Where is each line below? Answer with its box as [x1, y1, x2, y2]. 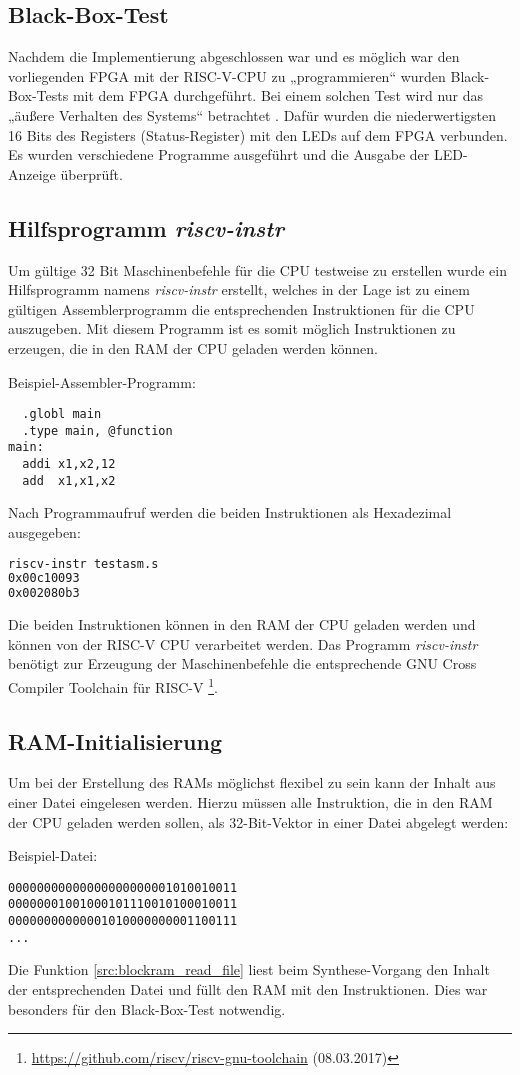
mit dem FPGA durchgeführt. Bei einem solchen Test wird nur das [72, 85, 484, 106]
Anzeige [8, 163, 56, 184]
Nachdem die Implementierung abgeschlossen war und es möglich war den [8, 46, 460, 67]
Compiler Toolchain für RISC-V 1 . [8, 674, 218, 697]
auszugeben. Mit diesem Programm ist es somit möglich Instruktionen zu [8, 318, 456, 339]
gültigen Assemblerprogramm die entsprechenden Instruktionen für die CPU [8, 298, 475, 319]
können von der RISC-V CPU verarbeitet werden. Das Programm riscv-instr [8, 633, 478, 654]
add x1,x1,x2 [22, 473, 116, 488]
